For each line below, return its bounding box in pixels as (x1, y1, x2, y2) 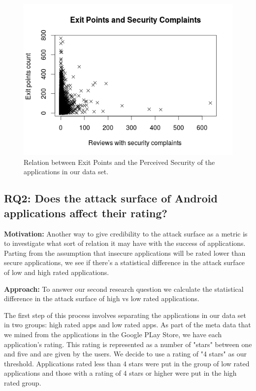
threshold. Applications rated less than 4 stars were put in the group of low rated (4, 358, 250, 368)
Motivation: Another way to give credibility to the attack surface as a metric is (4, 228, 248, 238)
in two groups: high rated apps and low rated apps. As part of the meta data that (4, 319, 251, 330)
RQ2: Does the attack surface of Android (4, 191, 218, 206)
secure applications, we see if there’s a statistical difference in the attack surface (4, 257, 245, 268)
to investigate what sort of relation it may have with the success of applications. (4, 238, 246, 248)
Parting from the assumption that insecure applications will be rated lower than (4, 247, 246, 258)
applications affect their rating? (4, 205, 167, 220)
